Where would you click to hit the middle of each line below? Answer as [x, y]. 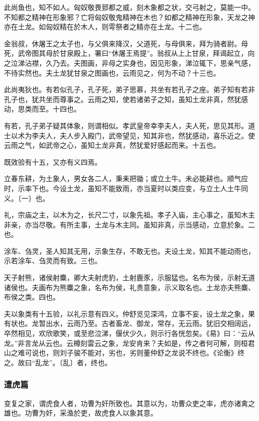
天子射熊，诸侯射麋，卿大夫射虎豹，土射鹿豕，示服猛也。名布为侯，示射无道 [129, 277]
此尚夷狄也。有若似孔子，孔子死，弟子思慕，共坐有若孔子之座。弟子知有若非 [129, 89]
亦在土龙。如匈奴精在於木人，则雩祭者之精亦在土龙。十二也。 [105, 27]
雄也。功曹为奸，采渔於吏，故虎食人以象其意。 [81, 413]
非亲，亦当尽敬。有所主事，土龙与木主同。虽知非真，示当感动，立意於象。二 [129, 224]
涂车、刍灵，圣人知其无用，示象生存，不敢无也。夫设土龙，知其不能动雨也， [129, 251]
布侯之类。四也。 [32, 297]
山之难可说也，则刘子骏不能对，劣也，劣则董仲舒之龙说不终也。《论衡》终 [124, 353]
